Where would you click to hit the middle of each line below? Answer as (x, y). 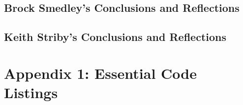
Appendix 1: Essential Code (100, 73)
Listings (31, 92)
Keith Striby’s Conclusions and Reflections (115, 37)
